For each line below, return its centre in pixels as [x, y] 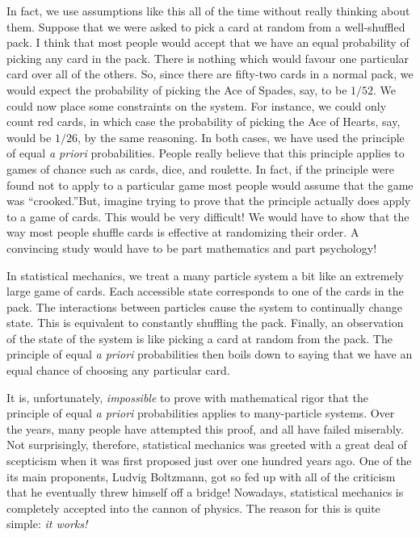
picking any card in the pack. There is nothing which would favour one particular [208, 58]
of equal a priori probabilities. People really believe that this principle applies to [206, 153]
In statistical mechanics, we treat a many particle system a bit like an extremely [205, 275]
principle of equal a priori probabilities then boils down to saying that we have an [210, 354]
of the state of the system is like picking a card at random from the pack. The [199, 338]
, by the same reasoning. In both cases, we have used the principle [241, 137]
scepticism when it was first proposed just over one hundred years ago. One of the [209, 461]
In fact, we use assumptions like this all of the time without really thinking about [208, 10]
